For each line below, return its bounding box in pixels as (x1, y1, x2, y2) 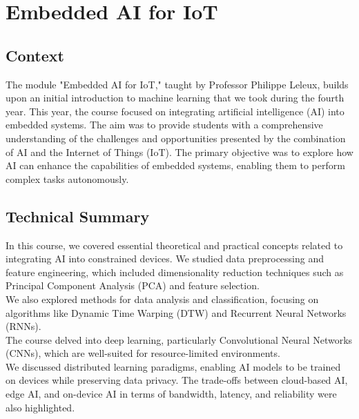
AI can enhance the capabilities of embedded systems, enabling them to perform (6, 158, 345, 173)
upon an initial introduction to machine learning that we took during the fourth (6, 90, 345, 105)
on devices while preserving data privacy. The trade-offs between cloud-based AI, (6, 373, 348, 387)
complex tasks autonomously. (6, 171, 129, 186)
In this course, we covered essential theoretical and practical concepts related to (6, 237, 343, 252)
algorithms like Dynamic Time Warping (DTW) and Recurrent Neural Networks (6, 305, 347, 320)
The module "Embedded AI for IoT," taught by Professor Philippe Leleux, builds (6, 77, 349, 91)
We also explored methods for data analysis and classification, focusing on (6, 291, 319, 306)
